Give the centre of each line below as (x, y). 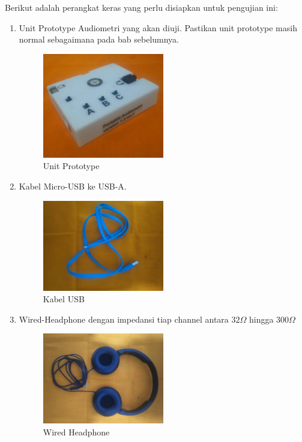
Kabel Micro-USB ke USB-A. (73, 186)
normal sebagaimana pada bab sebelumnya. (99, 39)
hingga (261, 319)
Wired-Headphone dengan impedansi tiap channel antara (124, 319)
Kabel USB (64, 299)
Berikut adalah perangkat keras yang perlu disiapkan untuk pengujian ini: (141, 7)
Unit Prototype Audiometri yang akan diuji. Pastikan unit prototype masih (158, 27)
